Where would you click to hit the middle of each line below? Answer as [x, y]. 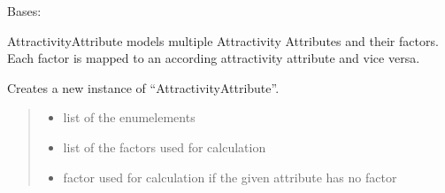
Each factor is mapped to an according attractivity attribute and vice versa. [214, 58]
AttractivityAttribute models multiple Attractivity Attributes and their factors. [223, 40]
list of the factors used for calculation [165, 147]
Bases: [24, 11]
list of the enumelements [129, 117]
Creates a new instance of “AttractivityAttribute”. [143, 87]
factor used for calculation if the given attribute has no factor [230, 177]
